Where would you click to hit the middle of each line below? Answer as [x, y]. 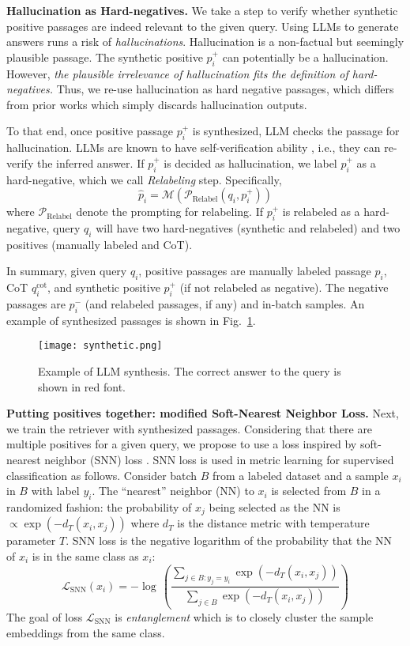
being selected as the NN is [275, 506]
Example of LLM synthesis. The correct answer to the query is [190, 370]
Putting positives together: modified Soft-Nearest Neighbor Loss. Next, [203, 413]
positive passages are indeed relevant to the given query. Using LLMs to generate [203, 26]
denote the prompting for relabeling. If [169, 212]
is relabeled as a [321, 212]
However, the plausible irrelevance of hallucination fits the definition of [177, 73]
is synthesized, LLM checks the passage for [296, 131]
